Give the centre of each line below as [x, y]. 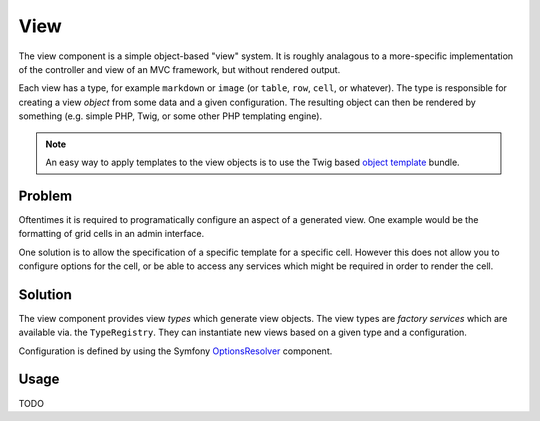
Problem [45, 195]
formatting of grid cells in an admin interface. [111, 234]
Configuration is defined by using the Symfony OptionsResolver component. [175, 351]
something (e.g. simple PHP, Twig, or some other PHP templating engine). [170, 116]
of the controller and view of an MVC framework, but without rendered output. [179, 69]
